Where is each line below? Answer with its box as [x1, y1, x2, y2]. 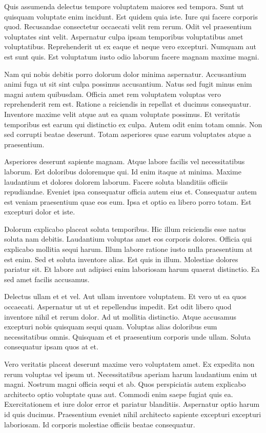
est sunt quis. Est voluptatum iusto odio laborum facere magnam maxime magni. [4, 51, 259, 62]
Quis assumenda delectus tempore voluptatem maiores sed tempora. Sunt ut [4, 1, 244, 11]
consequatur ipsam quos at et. [4, 341, 98, 352]
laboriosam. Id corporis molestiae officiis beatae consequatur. [4, 419, 195, 429]
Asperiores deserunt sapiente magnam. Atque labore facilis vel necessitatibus [4, 156, 245, 167]
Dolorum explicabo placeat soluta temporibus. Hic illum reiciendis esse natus [4, 223, 246, 234]
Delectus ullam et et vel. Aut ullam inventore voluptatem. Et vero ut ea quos [4, 291, 247, 302]
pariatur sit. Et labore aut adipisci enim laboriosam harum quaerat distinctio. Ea [4, 264, 260, 274]
